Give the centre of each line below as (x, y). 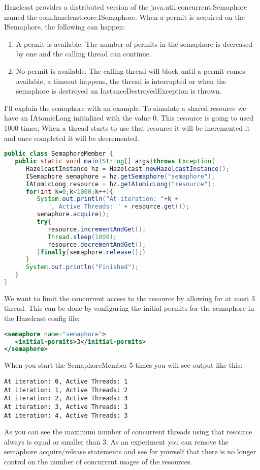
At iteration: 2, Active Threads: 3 (66, 399)
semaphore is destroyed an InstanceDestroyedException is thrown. (119, 91)
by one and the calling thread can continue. (84, 54)
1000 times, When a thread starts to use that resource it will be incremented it (127, 127)
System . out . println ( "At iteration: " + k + (108, 199)
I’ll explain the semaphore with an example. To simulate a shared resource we (125, 108)
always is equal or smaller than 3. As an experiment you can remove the (116, 441)
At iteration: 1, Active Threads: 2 (66, 390)
